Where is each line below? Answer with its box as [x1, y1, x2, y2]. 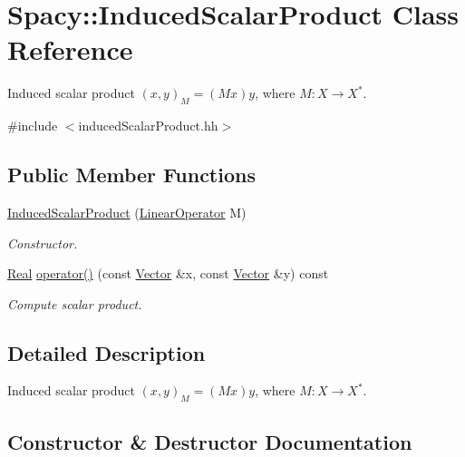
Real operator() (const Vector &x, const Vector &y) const [7, 264, 329, 283]
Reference [7, 31, 133, 68]
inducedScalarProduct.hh [78, 116, 218, 135]
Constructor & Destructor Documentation [7, 427, 412, 455]
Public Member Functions [7, 160, 256, 189]
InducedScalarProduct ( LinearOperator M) [7, 202, 247, 221]
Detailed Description [7, 338, 206, 366]
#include [7, 116, 58, 135]
